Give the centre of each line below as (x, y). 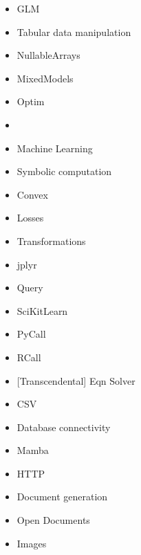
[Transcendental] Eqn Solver (76, 380)
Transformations (51, 240)
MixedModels (45, 78)
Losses (30, 218)
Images (32, 543)
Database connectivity (64, 427)
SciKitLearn (42, 310)
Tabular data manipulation (74, 31)
